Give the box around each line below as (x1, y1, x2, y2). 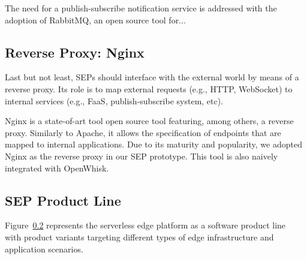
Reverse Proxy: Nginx (5, 43, 145, 61)
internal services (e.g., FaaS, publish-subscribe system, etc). (5, 94, 224, 107)
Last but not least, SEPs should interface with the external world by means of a (5, 71, 299, 83)
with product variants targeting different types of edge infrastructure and (5, 230, 274, 243)
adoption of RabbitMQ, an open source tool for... (5, 13, 186, 26)
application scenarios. (5, 242, 83, 255)
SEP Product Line (5, 191, 121, 209)
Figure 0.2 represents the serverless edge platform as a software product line (5, 219, 286, 231)
